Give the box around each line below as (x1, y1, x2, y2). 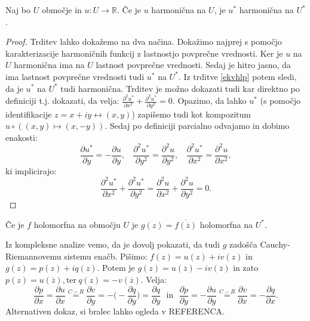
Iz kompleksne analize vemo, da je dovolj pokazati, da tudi (5, 238, 220, 251)
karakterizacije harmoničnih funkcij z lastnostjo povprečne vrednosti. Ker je (5, 47, 283, 59)
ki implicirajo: (5, 164, 57, 177)
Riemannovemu (5, 249, 62, 262)
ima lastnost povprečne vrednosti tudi (5, 70, 145, 82)
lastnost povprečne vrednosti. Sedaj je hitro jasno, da (96, 58, 291, 71)
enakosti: (5, 131, 38, 143)
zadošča (229, 238, 257, 251)
